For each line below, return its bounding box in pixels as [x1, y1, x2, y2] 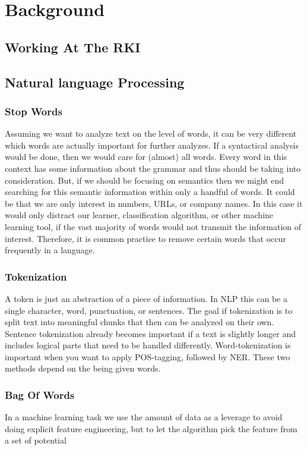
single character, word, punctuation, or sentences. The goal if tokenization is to [5, 304, 293, 316]
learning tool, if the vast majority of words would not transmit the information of [5, 220, 302, 232]
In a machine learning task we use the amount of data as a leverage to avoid [5, 411, 283, 423]
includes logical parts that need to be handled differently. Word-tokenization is [5, 339, 291, 351]
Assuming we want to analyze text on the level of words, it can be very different [5, 127, 297, 140]
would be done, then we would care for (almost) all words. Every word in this [5, 150, 287, 163]
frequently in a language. [5, 244, 95, 256]
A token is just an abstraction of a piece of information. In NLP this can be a [5, 292, 287, 304]
